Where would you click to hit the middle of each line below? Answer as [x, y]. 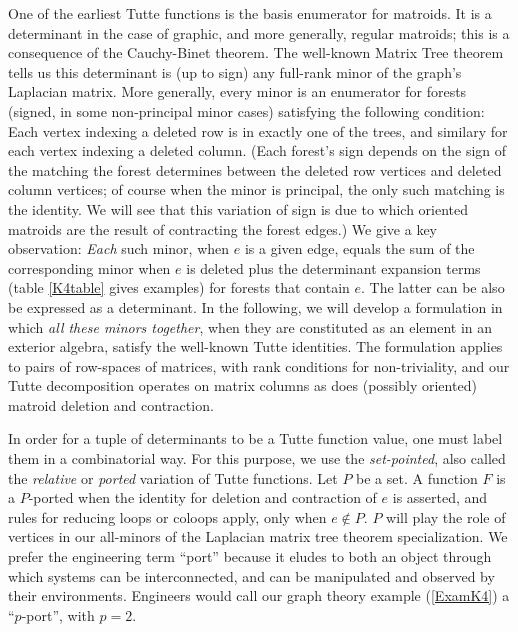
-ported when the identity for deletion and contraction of [202, 497]
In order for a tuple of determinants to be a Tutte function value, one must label [255, 438]
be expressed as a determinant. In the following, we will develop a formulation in [255, 306]
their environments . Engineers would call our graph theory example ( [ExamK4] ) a [259, 595]
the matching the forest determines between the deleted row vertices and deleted [255, 169]
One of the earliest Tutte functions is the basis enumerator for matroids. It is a [250, 13]
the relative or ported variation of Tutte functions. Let [173, 477]
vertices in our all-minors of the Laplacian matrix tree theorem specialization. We [258, 536]
